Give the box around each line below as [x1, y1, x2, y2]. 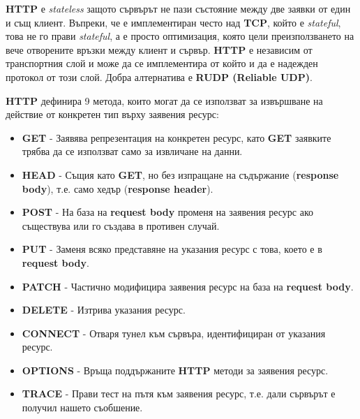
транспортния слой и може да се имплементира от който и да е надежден [6, 56, 318, 71]
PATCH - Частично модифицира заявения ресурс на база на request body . [22, 279, 354, 293]
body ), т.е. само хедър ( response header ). [22, 181, 213, 196]
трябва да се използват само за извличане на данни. [22, 144, 243, 159]
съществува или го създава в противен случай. [22, 218, 220, 233]
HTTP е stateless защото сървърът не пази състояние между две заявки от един [6, 1, 351, 15]
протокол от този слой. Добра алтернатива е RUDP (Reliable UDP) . [6, 69, 313, 84]
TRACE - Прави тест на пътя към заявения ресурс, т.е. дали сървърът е [22, 386, 336, 401]
